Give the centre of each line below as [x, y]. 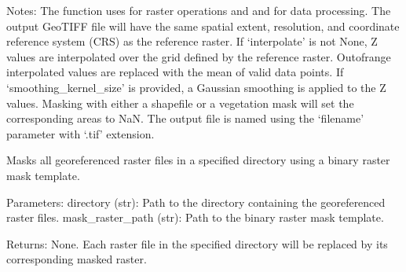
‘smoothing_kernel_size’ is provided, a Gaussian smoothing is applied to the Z [196, 87]
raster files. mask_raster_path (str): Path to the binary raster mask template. [195, 217]
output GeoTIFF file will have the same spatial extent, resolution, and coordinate [203, 26]
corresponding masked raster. [77, 259]
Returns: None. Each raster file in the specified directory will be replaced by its [197, 243]
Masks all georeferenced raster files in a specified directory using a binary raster [198, 160]
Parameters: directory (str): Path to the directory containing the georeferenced [196, 202]
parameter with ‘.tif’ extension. [80, 133]
